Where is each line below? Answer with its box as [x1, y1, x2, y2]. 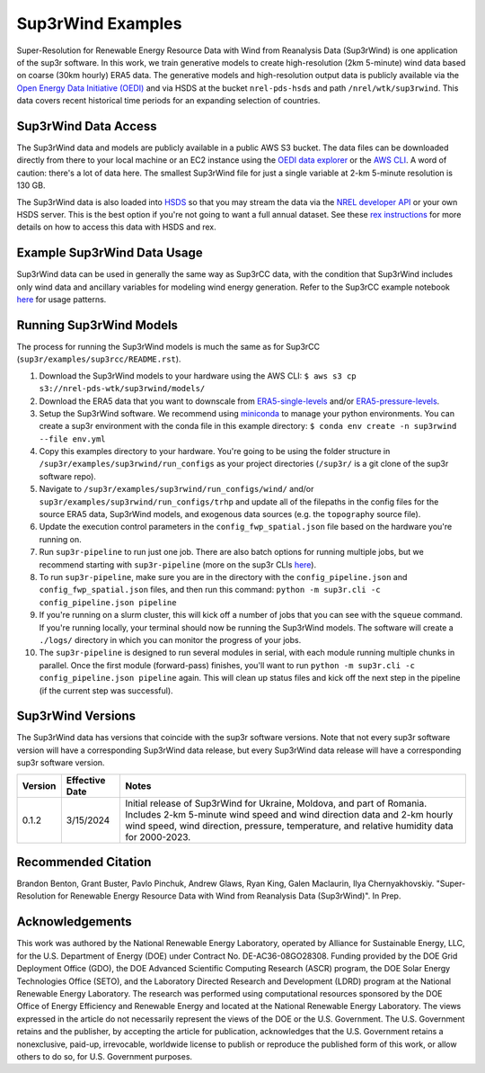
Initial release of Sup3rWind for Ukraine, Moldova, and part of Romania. [125, 797, 428, 809]
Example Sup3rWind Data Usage [16, 246, 204, 261]
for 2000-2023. [125, 830, 191, 843]
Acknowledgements [16, 914, 132, 930]
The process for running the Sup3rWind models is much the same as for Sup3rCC [16, 341, 321, 352]
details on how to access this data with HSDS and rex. [16, 221, 216, 233]
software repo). [39, 470, 96, 481]
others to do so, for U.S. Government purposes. [16, 1051, 193, 1061]
